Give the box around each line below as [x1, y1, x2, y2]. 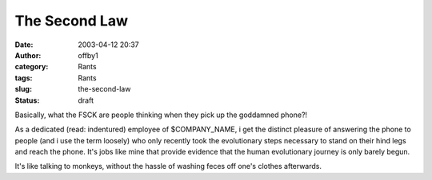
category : [14, 62, 49, 72]
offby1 [78, 50, 99, 60]
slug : [14, 84, 32, 94]
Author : [14, 50, 42, 60]
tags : [14, 72, 33, 83]
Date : [14, 40, 34, 49]
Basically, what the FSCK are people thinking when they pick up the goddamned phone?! [14, 110, 308, 119]
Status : [14, 96, 40, 105]
